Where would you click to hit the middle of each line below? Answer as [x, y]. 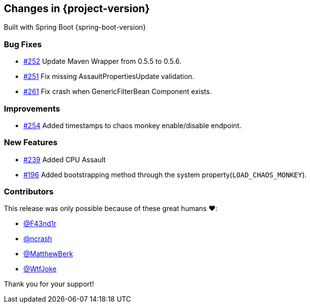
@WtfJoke [40, 269]
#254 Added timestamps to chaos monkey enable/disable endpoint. [133, 125]
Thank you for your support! [49, 284]
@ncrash [38, 239]
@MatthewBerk [48, 254]
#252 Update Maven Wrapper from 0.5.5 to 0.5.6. [103, 61]
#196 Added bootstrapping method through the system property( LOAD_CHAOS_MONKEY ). [165, 174]
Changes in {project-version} [77, 9]
